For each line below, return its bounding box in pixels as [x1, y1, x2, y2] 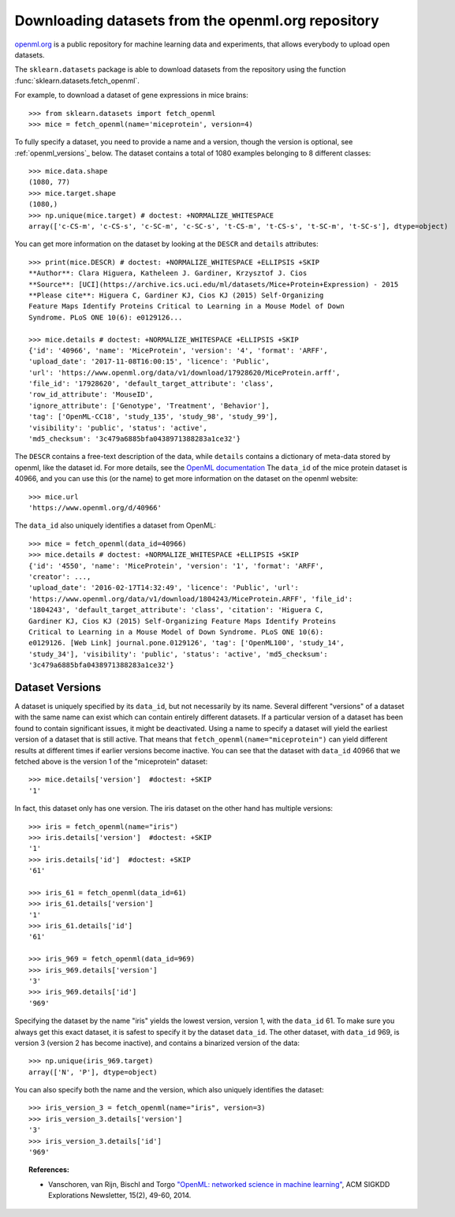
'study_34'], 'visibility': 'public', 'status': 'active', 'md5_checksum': [28, 649, 328, 659]
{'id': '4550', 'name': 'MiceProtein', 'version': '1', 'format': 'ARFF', [28, 561, 324, 570]
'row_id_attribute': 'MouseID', [28, 390, 154, 399]
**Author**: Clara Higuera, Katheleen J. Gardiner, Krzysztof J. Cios [28, 269, 308, 278]
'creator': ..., [28, 572, 91, 581]
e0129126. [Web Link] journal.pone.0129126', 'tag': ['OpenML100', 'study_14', [28, 639, 345, 648]
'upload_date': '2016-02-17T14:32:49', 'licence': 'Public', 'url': [28, 584, 299, 592]
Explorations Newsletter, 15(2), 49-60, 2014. [48, 1191, 192, 1200]
